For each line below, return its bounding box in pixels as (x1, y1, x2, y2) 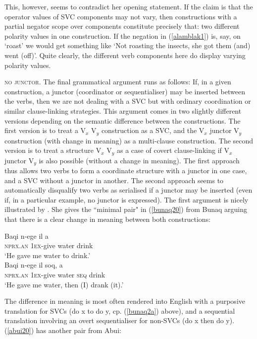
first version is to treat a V (4, 125, 86, 136)
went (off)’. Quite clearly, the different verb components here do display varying (4, 50, 246, 60)
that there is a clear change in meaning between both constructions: (4, 214, 211, 224)
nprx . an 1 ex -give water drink (4, 240, 93, 251)
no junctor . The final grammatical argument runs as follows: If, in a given (4, 76, 231, 87)
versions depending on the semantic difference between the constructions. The (4, 115, 241, 126)
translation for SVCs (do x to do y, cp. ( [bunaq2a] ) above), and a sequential (4, 305, 235, 316)
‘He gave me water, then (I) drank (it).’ (4, 279, 124, 289)
